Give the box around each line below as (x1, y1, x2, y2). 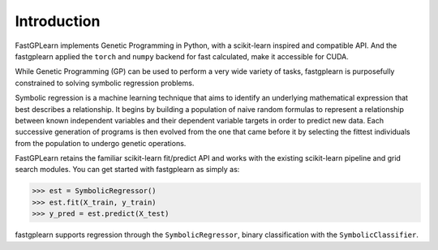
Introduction (15, 12, 101, 30)
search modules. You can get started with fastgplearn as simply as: (15, 165, 240, 175)
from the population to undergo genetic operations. (15, 138, 187, 148)
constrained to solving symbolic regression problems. (15, 78, 195, 88)
